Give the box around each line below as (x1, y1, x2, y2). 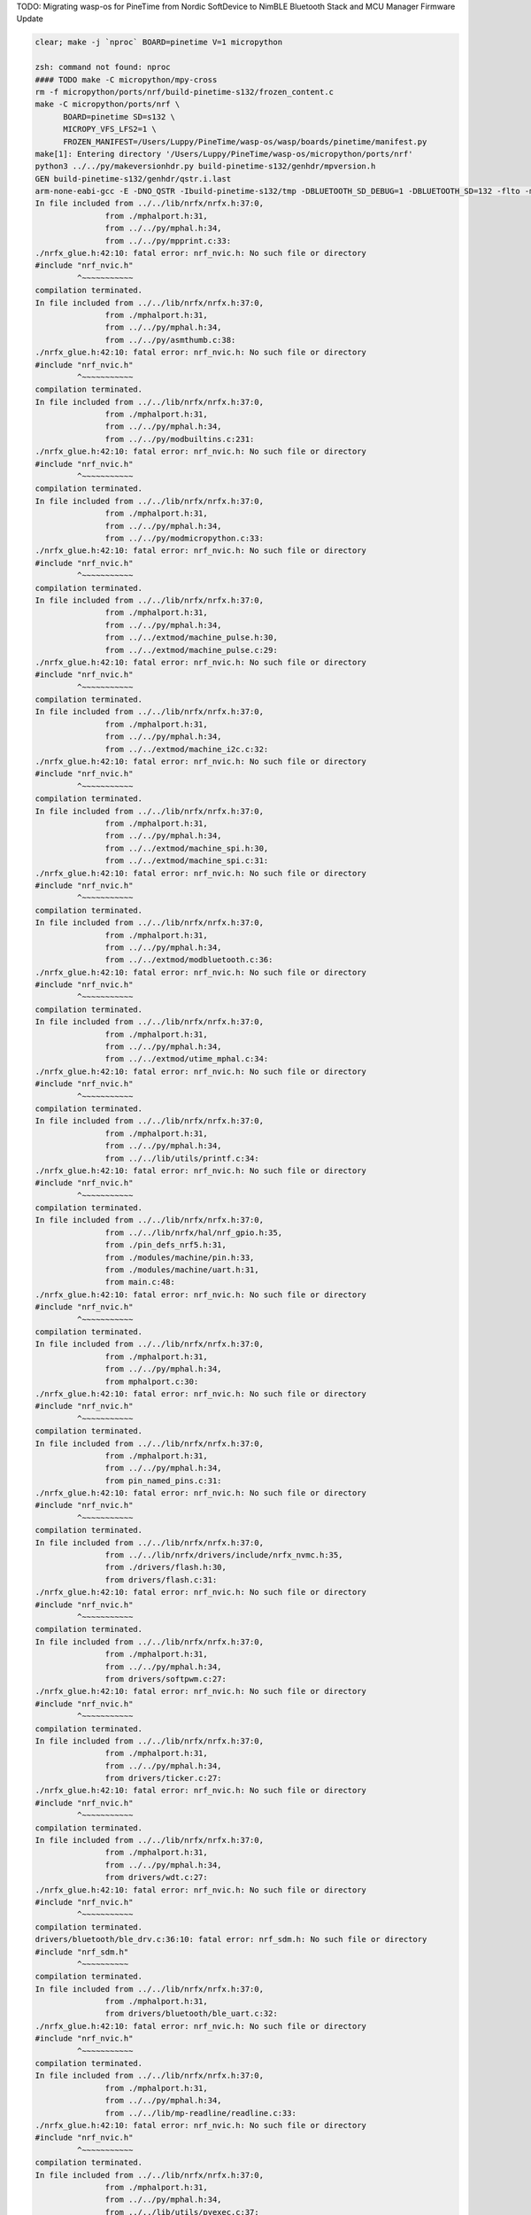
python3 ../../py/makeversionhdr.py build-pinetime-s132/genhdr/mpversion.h (35, 161, 376, 172)
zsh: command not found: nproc (35, 62, 172, 73)
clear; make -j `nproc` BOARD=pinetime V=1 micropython (35, 37, 283, 48)
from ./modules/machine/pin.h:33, (104, 1252, 255, 1263)
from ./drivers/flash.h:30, (104, 1562, 227, 1573)
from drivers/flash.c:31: (104, 1574, 218, 1585)
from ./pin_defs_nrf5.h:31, (104, 1240, 227, 1250)
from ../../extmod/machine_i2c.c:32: (104, 744, 269, 754)
